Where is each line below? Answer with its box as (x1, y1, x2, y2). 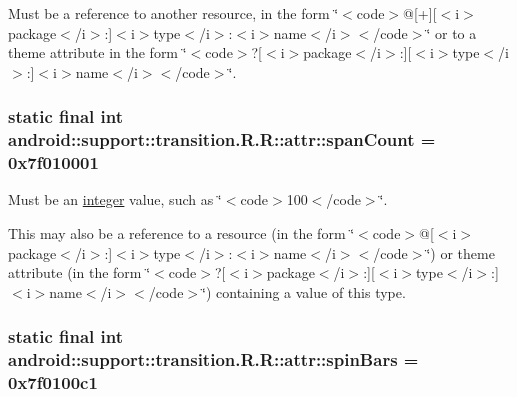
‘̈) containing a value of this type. (202, 281, 406, 302)
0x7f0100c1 (8, 370, 98, 395)
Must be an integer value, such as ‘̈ (8, 189, 222, 210)
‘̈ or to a (426, 22, 477, 43)
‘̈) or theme (426, 242, 495, 263)
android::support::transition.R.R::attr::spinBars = (8, 347, 419, 372)
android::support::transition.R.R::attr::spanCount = (8, 127, 436, 152)
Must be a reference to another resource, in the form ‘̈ (8, 3, 339, 23)
